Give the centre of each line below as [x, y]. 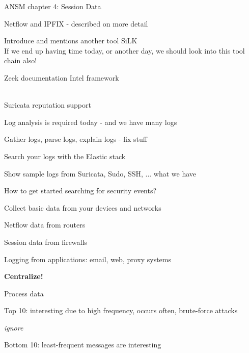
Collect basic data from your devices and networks [83, 207]
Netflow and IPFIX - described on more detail [76, 23]
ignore [14, 327]
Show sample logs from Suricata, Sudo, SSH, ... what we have [100, 173]
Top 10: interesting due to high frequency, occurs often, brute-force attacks [121, 310]
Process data [24, 293]
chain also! [21, 60]
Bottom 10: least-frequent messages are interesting [83, 345]
